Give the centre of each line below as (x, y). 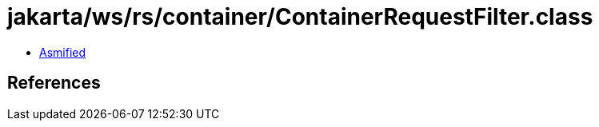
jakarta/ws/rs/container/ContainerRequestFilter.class (300, 17)
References (54, 83)
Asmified (63, 52)
